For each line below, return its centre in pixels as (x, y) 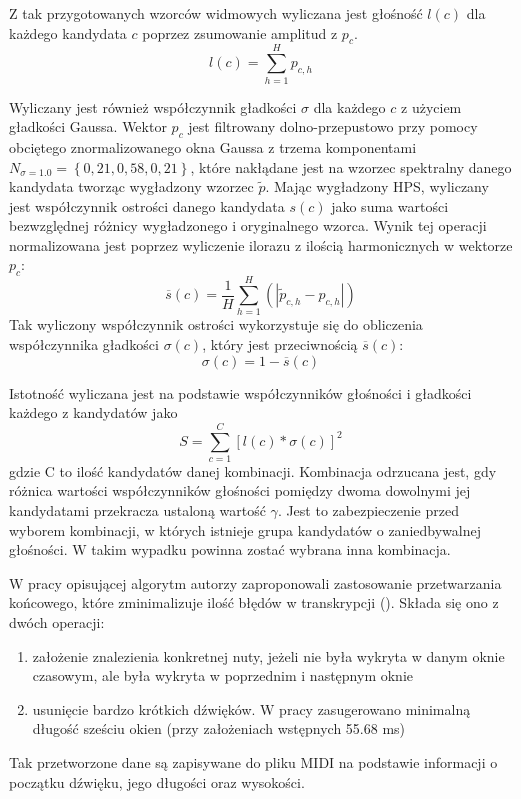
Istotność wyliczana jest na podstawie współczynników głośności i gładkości (240, 392)
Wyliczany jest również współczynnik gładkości (153, 106)
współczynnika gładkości (84, 343)
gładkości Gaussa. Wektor (88, 126)
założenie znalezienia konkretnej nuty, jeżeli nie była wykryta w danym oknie (268, 655)
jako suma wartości (390, 205)
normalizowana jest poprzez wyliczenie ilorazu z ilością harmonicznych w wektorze (261, 244)
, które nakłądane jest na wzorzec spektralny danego (351, 166)
